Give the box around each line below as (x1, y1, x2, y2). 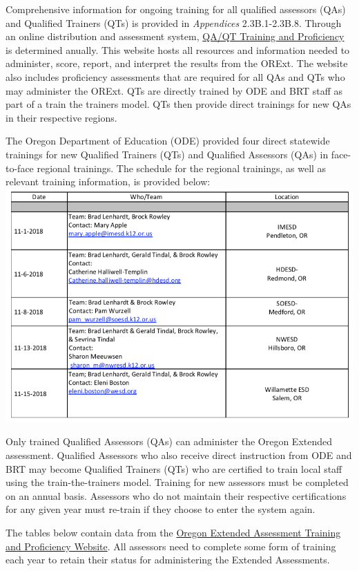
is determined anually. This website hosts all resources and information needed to (6, 42, 350, 57)
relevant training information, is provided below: (6, 174, 211, 189)
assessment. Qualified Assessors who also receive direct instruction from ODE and (6, 447, 352, 462)
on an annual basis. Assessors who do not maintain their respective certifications (6, 488, 347, 503)
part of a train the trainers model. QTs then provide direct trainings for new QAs (6, 97, 351, 111)
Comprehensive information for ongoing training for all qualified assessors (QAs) (6, 2, 346, 16)
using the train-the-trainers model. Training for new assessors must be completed (6, 475, 349, 489)
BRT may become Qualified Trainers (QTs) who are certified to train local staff (6, 461, 342, 476)
